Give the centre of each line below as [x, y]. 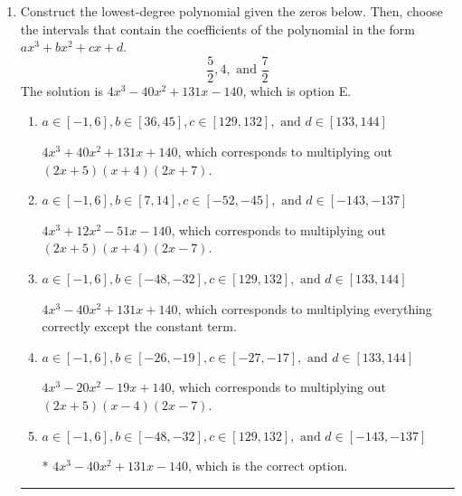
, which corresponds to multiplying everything [305, 308]
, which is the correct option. [268, 466]
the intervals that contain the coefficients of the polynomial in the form [217, 29]
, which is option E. [297, 90]
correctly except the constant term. [139, 326]
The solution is [61, 90]
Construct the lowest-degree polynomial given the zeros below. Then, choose [231, 11]
